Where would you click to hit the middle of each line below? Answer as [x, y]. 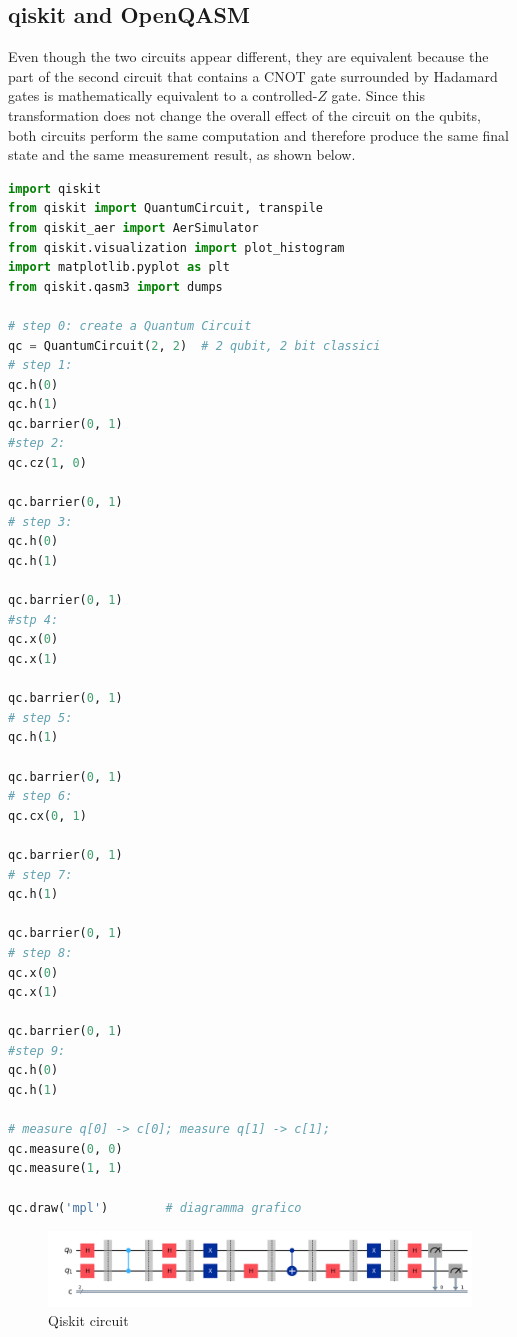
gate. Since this [378, 95]
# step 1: [40, 365]
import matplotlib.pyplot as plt [119, 267]
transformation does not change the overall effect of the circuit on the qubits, [244, 114]
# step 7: [40, 874]
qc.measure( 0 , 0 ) [65, 1148]
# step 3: [40, 521]
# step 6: [40, 796]
